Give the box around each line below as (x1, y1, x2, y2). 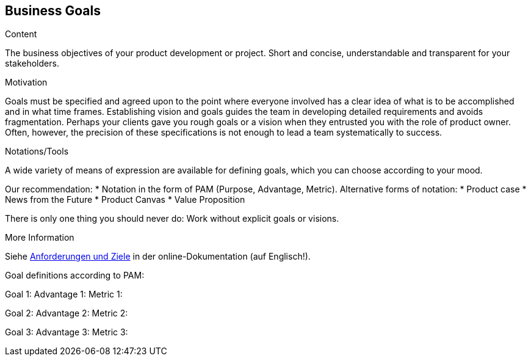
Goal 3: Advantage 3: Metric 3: (5, 327, 128, 338)
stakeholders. (5, 58, 59, 69)
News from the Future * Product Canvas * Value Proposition (5, 194, 245, 205)
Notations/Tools (5, 146, 69, 157)
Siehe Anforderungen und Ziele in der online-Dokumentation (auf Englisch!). (5, 251, 311, 262)
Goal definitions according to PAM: (5, 270, 145, 281)
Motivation (5, 77, 48, 88)
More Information (5, 232, 74, 243)
